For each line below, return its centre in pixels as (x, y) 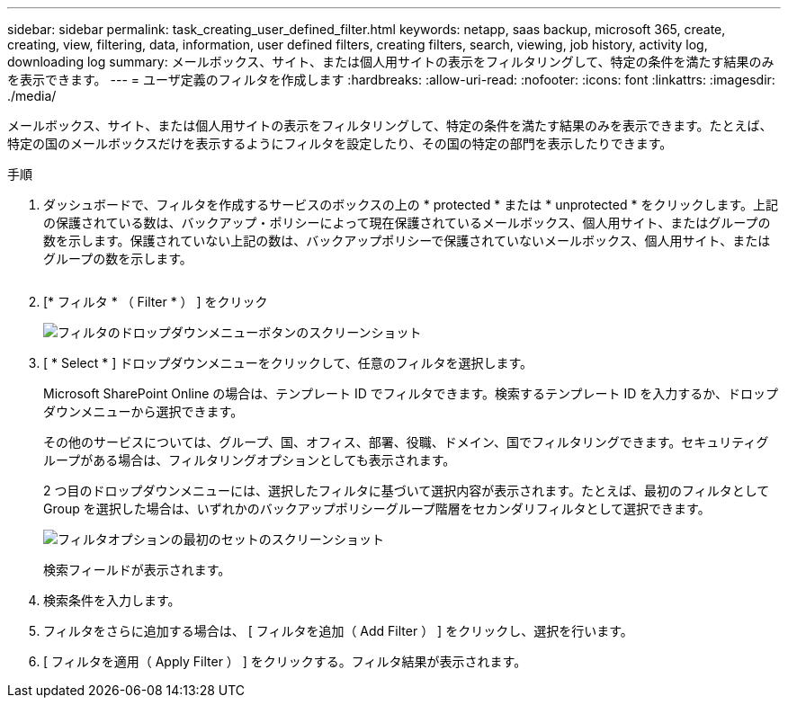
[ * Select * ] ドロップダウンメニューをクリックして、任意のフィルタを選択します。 (288, 363)
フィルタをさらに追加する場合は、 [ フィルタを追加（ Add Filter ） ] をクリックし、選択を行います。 (338, 631)
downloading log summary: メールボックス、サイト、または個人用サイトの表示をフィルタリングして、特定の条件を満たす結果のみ (391, 62)
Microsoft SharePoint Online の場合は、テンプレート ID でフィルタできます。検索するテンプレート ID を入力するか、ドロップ (411, 393)
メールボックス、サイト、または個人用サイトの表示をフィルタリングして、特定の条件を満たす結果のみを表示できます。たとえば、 (390, 125)
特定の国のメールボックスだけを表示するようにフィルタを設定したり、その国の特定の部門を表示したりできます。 (340, 143)
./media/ (32, 96)
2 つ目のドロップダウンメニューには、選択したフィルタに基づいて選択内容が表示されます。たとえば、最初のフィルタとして (407, 491)
